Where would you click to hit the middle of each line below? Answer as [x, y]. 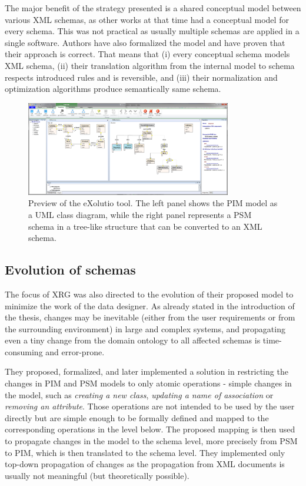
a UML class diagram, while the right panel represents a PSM [140, 214]
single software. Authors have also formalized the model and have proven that [145, 42]
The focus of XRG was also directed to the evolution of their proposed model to [149, 294]
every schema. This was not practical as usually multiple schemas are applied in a [152, 31]
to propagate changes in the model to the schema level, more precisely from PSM [151, 441]
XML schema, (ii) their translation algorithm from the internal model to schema [150, 65]
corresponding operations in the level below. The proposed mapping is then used [150, 429]
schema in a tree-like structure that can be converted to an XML [145, 226]
